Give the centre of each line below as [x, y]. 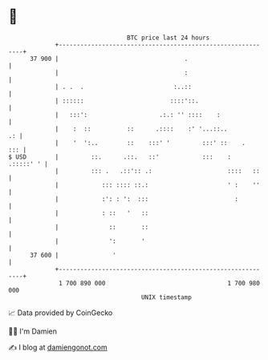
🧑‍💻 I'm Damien [33, 331]
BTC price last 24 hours [169, 38]
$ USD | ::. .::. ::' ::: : [120, 157]
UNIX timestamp [166, 297]
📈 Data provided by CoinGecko [61, 313]
